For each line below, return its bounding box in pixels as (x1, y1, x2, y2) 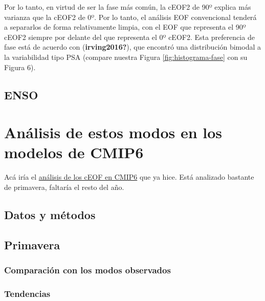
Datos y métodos (4, 206, 96, 222)
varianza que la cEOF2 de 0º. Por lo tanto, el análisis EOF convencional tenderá (4, 11, 257, 22)
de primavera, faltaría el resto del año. (4, 181, 124, 192)
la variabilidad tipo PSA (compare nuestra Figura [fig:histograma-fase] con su (4, 51, 248, 62)
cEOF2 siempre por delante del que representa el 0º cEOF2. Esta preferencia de (4, 31, 255, 42)
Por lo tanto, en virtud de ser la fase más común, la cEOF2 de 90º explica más (4, 2, 251, 12)
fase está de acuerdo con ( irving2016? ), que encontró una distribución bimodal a (4, 41, 261, 52)
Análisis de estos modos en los (4, 122, 223, 143)
